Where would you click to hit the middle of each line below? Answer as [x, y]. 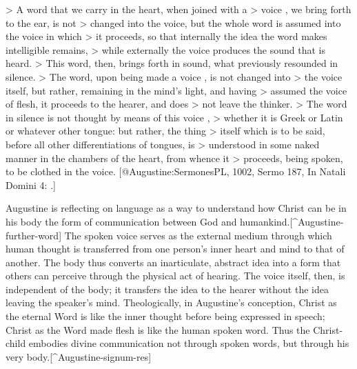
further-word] [34, 235]
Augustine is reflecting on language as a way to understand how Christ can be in [176, 208]
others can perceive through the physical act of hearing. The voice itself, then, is [175, 276]
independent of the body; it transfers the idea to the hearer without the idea [167, 289]
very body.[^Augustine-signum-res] [79, 356]
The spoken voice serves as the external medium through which [198, 235]
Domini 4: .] [31, 185]
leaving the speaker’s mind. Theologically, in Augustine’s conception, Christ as [171, 302]
